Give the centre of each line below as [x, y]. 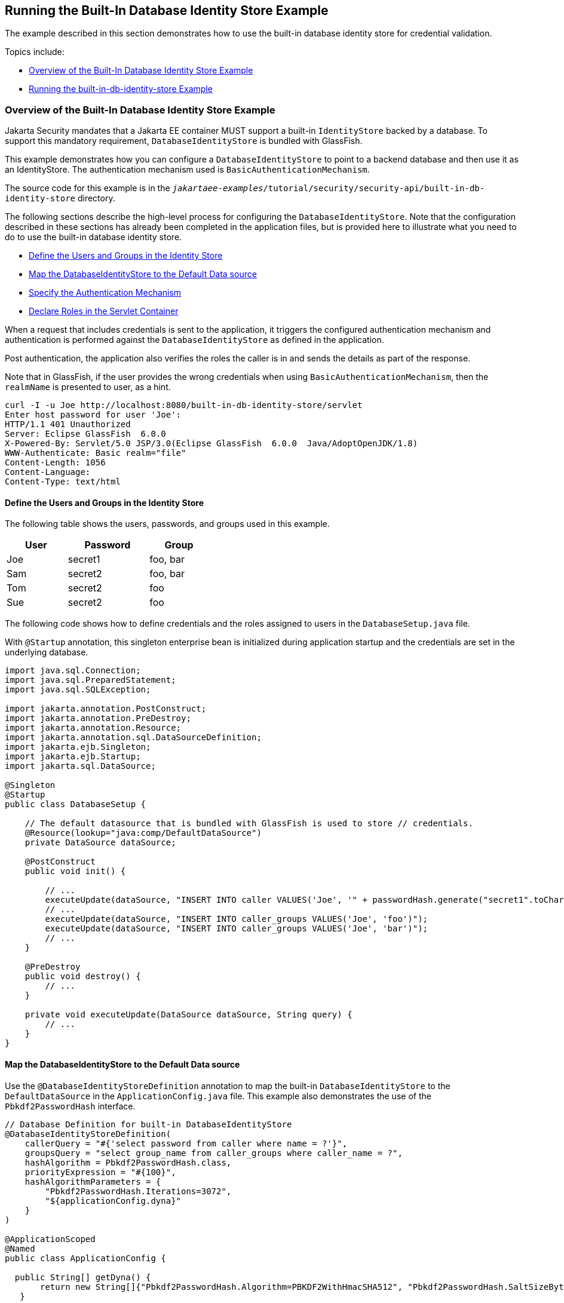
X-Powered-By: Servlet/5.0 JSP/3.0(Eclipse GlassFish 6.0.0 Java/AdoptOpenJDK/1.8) [211, 444]
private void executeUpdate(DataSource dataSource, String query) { [188, 1015]
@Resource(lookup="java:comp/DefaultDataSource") [143, 833]
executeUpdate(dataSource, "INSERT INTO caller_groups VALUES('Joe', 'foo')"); [237, 919]
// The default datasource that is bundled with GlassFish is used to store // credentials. [249, 824]
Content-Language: [48, 472]
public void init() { [75, 871]
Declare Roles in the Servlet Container [104, 311]
